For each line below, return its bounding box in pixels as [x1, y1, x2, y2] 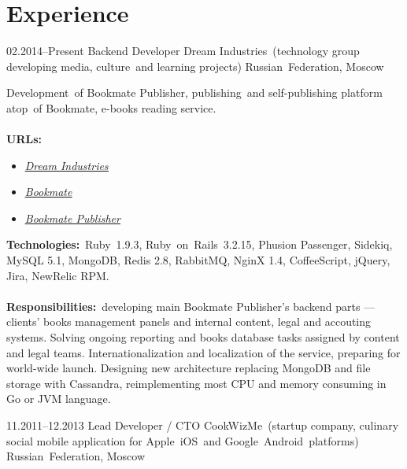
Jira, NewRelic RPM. [6, 267, 109, 283]
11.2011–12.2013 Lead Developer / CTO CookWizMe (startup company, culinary [6, 417, 399, 433]
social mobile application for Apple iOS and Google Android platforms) [6, 432, 359, 449]
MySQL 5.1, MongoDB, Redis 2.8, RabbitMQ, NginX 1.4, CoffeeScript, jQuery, [6, 252, 390, 268]
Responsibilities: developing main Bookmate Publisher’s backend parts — [6, 297, 376, 314]
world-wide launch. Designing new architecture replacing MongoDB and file [6, 360, 371, 376]
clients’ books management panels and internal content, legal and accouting [6, 313, 372, 330]
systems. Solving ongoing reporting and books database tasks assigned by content [6, 329, 400, 345]
